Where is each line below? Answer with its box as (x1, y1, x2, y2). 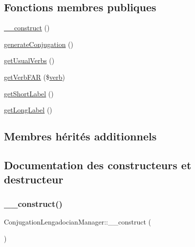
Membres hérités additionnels (4, 129, 157, 144)
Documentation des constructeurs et (4, 157, 192, 172)
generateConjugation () (4, 39, 74, 49)
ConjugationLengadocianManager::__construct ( (4, 216, 152, 226)
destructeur (4, 172, 64, 187)
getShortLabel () (4, 88, 54, 98)
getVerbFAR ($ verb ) (4, 71, 65, 82)
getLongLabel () (4, 105, 52, 115)
